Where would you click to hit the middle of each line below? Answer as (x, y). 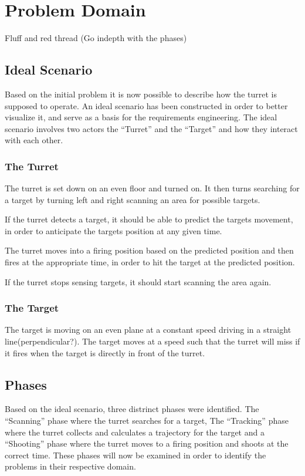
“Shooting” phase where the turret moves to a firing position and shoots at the (147, 443)
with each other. (34, 140)
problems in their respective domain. (70, 466)
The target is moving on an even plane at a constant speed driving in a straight (148, 330)
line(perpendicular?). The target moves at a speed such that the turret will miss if (152, 341)
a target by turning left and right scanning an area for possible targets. (133, 199)
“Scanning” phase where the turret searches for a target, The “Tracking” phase (147, 421)
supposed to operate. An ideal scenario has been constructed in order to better (146, 105)
